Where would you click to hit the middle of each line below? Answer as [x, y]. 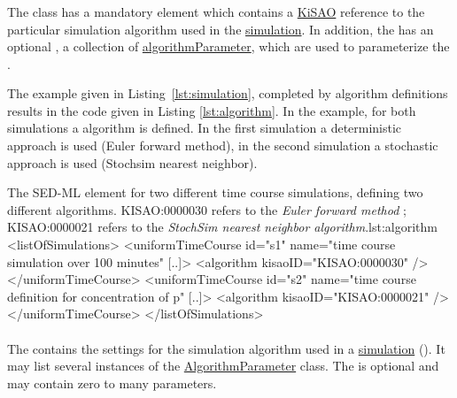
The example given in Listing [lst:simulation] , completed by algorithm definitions [228, 93]
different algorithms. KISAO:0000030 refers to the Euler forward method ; [207, 209]
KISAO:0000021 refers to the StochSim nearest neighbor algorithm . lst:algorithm [222, 227]
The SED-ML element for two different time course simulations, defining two [215, 192]
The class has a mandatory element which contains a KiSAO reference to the [216, 11]
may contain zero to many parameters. [112, 383]
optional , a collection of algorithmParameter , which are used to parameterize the [228, 46]
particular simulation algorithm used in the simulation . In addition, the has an [221, 29]
